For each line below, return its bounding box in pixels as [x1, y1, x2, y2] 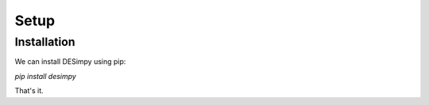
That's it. [14, 86, 44, 96]
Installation [14, 35, 75, 49]
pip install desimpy [14, 71, 77, 81]
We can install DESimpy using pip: [14, 57, 126, 66]
